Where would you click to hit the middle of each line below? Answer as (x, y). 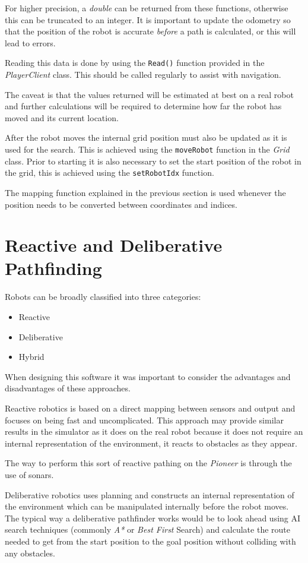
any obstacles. (30, 553)
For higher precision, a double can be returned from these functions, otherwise (147, 8)
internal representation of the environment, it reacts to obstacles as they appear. (151, 443)
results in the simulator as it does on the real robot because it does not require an (154, 431)
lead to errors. (30, 42)
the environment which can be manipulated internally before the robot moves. (147, 506)
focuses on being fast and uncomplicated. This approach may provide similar (144, 420)
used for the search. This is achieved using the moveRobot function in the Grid (147, 149)
